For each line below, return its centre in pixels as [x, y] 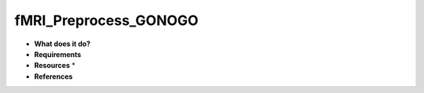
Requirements [58, 54]
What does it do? [62, 44]
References [53, 76]
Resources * [55, 66]
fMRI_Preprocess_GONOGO [107, 20]
